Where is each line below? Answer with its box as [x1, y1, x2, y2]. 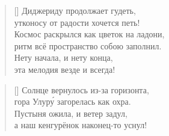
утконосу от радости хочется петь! [14, 16, 140, 28]
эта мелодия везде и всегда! [14, 63, 115, 75]
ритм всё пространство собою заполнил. [14, 39, 162, 52]
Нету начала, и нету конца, [14, 51, 113, 64]
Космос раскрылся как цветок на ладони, [14, 28, 165, 40]
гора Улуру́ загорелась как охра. [14, 95, 131, 108]
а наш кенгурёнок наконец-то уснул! [14, 119, 147, 131]
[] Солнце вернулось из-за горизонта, [14, 83, 149, 96]
